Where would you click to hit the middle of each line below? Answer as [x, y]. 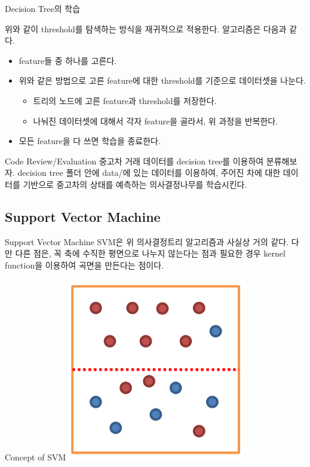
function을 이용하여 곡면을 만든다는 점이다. [84, 265]
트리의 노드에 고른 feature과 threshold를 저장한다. [125, 100]
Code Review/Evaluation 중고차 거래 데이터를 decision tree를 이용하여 [134, 161]
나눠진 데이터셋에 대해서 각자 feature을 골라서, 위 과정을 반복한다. [156, 120]
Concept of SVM [36, 457]
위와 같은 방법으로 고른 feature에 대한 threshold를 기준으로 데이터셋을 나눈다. [162, 80]
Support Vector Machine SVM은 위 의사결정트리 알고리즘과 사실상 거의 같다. [147, 241]
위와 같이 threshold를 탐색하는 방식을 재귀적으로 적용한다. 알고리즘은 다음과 [146, 28]
